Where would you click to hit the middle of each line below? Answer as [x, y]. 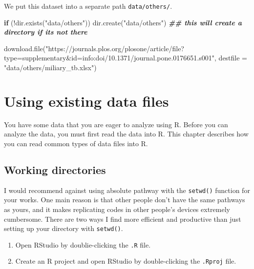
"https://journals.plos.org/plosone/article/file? [115, 48]
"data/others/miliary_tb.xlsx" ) [50, 67]
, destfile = [231, 58]
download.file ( [25, 48]
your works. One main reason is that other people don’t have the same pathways [125, 200]
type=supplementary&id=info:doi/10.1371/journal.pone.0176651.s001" [109, 58]
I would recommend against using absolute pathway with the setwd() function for [127, 190]
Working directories [55, 169]
